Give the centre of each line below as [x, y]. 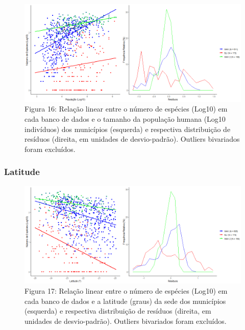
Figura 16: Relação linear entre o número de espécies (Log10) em [126, 109]
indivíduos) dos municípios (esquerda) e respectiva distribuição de [128, 129]
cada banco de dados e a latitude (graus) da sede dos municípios [125, 301]
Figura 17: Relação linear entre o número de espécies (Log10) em [126, 290]
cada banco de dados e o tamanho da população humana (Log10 [125, 118]
